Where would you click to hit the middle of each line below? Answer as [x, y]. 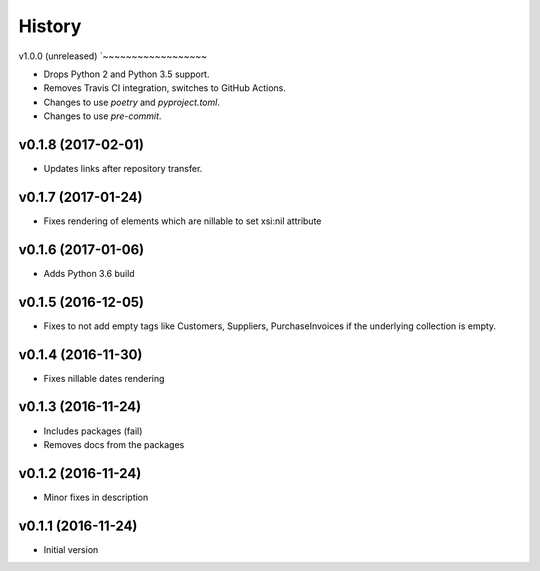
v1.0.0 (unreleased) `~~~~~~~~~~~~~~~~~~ [112, 56]
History [50, 26]
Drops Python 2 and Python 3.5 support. [126, 74]
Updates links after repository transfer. [123, 169]
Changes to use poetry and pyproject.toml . [131, 102]
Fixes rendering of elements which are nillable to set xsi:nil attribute [182, 221]
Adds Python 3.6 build [89, 273]
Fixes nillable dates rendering [104, 378]
